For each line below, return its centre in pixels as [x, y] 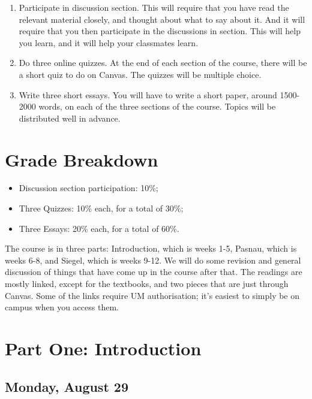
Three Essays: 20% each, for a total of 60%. [99, 228]
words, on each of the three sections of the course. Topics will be [157, 106]
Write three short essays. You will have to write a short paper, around [148, 94]
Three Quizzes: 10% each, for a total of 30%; [101, 208]
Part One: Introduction [103, 348]
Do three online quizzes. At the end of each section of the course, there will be [163, 63]
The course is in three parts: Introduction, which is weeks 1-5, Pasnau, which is [151, 248]
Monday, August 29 [67, 386]
